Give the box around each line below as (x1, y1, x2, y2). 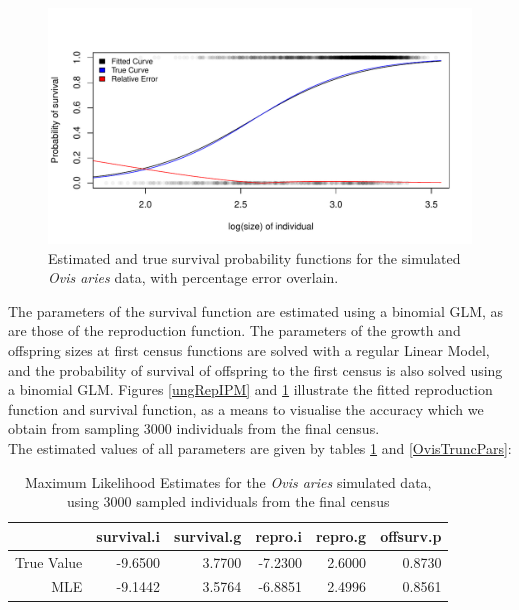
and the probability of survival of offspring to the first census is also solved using (8, 359, 503, 380)
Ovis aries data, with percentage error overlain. (48, 267, 339, 288)
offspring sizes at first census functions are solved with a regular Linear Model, (8, 339, 490, 360)
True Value (15, 551, 83, 572)
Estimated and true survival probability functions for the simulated (48, 247, 461, 268)
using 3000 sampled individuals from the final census (66, 491, 390, 512)
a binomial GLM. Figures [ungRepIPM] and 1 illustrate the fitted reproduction (8, 379, 493, 400)
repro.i (255, 525, 302, 546)
